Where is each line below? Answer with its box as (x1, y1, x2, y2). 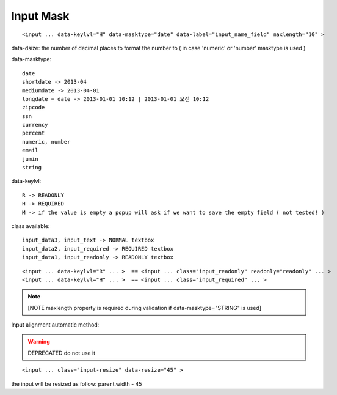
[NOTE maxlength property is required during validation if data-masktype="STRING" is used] (27, 304, 262, 311)
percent (22, 130, 45, 137)
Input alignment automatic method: (11, 321, 100, 328)
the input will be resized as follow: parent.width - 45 (11, 380, 142, 388)
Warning (27, 338, 50, 345)
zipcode (22, 104, 45, 111)
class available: (11, 222, 50, 229)
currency (22, 121, 48, 128)
